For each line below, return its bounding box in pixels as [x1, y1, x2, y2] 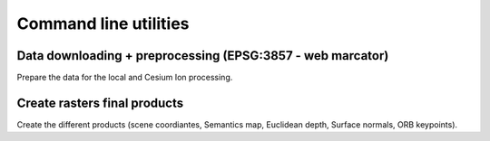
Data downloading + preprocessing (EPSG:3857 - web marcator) [16, 48, 389, 63]
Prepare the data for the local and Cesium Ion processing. [16, 72, 233, 83]
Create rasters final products [16, 95, 184, 110]
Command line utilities [16, 14, 190, 33]
